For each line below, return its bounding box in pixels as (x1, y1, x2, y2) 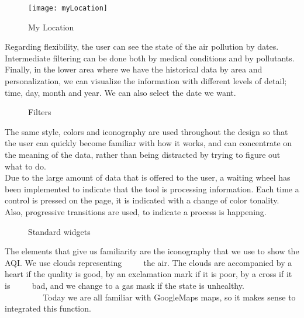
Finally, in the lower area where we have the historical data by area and (5, 63, 262, 75)
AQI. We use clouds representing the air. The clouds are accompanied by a (5, 256, 292, 268)
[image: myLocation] (28, 4, 108, 12)
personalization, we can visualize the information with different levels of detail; (5, 75, 287, 87)
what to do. (5, 160, 46, 172)
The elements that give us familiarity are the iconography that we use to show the (5, 245, 299, 257)
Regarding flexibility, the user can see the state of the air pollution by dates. (5, 40, 279, 53)
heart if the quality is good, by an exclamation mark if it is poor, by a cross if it (5, 268, 292, 280)
